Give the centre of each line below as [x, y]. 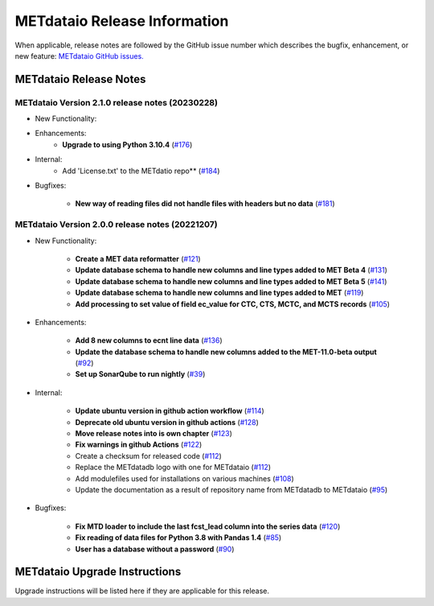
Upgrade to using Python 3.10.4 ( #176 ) [127, 144]
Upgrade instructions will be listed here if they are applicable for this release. [142, 591]
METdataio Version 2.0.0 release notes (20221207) [116, 225]
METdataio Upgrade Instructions [98, 572]
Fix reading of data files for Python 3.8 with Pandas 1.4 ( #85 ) [178, 538]
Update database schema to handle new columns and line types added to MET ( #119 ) [219, 293]
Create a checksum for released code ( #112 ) [149, 456]
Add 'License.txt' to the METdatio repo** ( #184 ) [141, 171]
